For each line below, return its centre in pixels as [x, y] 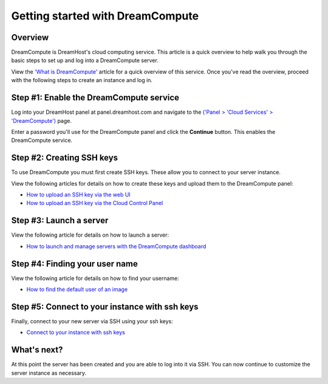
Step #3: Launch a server [60, 221]
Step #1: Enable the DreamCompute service [95, 98]
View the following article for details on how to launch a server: [90, 235]
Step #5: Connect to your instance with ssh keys [105, 306]
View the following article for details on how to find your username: [95, 278]
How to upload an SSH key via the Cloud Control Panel [95, 203]
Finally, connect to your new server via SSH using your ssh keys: [92, 321]
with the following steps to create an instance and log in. [82, 80]
